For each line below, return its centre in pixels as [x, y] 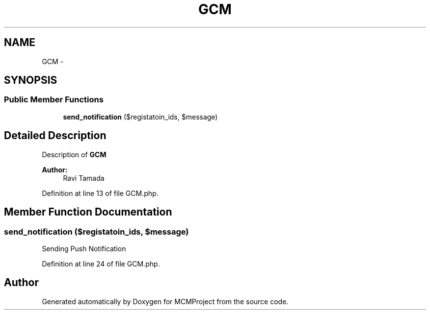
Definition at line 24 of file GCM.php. [101, 264]
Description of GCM [74, 154]
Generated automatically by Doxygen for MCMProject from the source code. [165, 301]
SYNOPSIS [31, 80]
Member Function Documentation [88, 212]
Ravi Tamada [84, 178]
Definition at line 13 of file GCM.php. [100, 193]
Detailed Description [55, 136]
